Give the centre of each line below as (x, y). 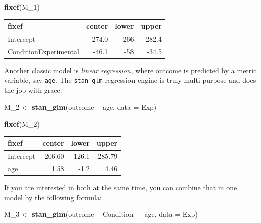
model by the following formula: (53, 197)
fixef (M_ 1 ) (22, 7)
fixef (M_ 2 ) (22, 124)
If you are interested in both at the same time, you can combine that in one (121, 188)
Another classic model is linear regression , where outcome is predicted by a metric (130, 70)
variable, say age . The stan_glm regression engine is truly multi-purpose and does (130, 80)
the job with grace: (33, 90)
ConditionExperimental (43, 51)
